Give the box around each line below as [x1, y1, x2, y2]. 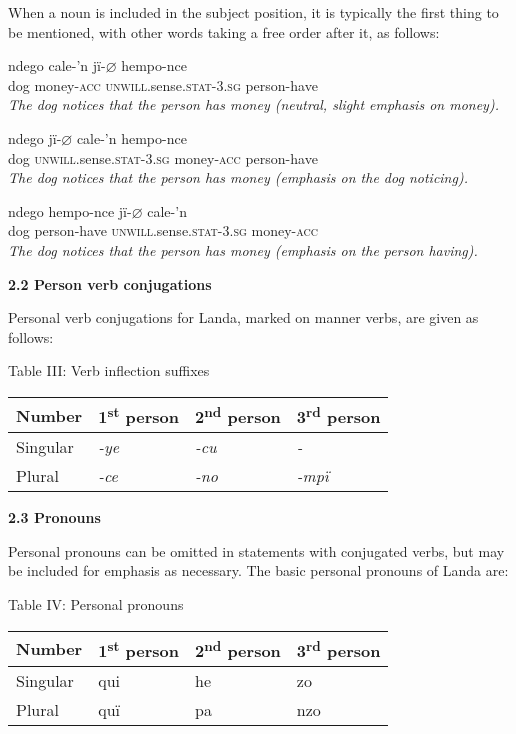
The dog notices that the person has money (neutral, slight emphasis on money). [8, 94, 499, 115]
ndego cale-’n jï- [8, 55, 106, 76]
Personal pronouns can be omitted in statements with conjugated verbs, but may [8, 540, 505, 561]
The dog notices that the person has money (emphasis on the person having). [8, 239, 478, 260]
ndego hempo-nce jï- [8, 200, 132, 221]
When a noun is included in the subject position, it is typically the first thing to [8, 2, 499, 22]
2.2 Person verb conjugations [8, 273, 212, 294]
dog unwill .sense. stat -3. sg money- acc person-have [8, 147, 318, 168]
